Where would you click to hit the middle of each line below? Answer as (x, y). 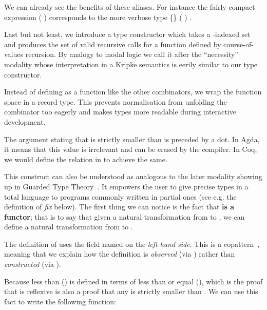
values (14, 54)
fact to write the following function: (60, 301)
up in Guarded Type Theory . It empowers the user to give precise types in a (126, 186)
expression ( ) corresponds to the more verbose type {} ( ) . (98, 17)
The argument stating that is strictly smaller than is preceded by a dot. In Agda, (132, 139)
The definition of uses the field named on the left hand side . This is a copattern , (132, 244)
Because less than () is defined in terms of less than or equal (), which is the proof (133, 281)
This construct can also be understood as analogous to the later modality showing (133, 176)
